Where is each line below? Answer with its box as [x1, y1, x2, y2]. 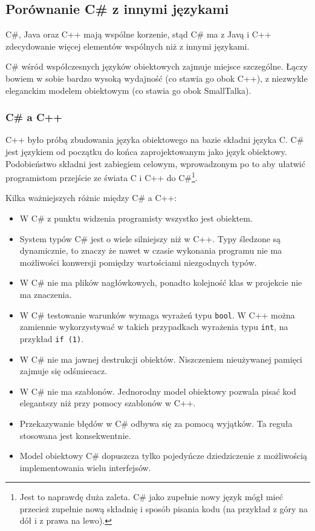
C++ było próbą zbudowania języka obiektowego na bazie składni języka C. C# [5, 133, 304, 146]
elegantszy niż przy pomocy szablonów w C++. [19, 397, 196, 409]
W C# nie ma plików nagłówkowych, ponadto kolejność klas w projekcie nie [19, 276, 302, 289]
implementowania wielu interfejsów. [19, 461, 151, 473]
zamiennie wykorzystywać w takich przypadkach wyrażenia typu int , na [19, 320, 288, 333]
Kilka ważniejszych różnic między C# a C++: [5, 191, 177, 204]
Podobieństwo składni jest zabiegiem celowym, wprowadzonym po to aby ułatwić [5, 157, 305, 170]
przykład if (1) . [19, 332, 84, 345]
